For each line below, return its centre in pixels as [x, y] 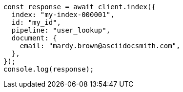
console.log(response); [49, 69]
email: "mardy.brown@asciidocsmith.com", [100, 46]
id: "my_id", [36, 22]
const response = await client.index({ [80, 7]
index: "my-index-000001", [63, 15]
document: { [34, 38]
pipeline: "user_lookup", [61, 30]
